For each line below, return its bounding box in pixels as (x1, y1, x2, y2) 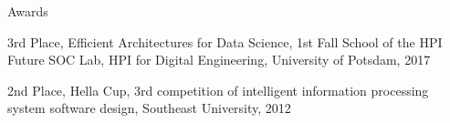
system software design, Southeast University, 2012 (7, 98, 291, 118)
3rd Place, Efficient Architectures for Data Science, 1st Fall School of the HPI (7, 32, 443, 51)
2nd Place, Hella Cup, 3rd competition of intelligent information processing (7, 80, 429, 99)
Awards (7, 2, 48, 20)
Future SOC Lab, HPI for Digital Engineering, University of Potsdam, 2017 (7, 50, 431, 69)
